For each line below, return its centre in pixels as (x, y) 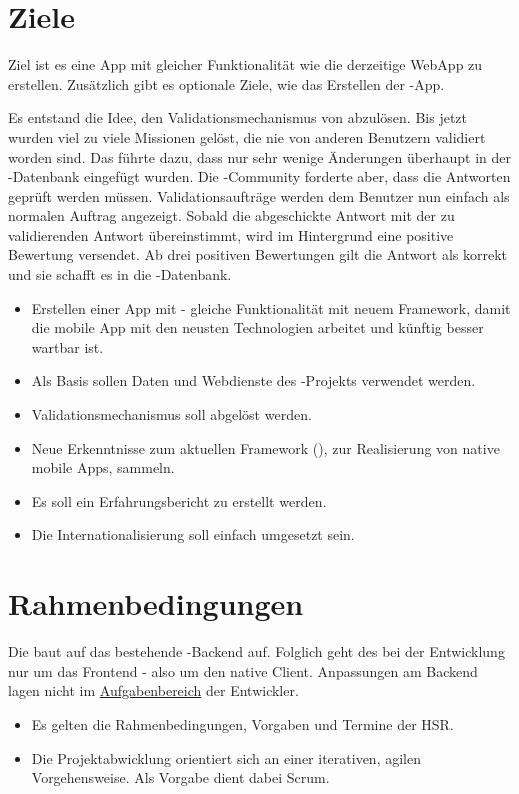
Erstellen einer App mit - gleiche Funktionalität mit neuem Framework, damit (271, 307)
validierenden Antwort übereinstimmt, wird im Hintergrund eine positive (231, 234)
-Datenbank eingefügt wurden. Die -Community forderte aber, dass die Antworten (259, 176)
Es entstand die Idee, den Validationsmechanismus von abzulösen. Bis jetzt (238, 117)
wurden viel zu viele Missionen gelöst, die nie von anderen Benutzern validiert (247, 136)
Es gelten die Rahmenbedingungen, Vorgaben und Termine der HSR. (242, 723)
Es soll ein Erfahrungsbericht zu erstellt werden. (179, 500)
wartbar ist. (67, 346)
